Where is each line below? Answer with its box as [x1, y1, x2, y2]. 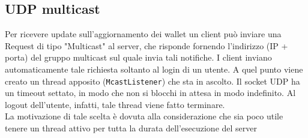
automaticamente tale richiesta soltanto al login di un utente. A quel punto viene [5, 62, 303, 75]
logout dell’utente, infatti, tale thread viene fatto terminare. [5, 98, 225, 110]
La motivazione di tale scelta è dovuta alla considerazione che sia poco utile [5, 110, 283, 122]
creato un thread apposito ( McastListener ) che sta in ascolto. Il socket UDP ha [5, 74, 300, 87]
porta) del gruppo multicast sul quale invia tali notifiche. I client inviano [5, 51, 272, 64]
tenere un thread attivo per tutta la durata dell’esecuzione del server [5, 122, 257, 134]
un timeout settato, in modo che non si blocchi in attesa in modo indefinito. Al [5, 86, 296, 99]
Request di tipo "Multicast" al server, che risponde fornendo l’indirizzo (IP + [5, 39, 288, 52]
